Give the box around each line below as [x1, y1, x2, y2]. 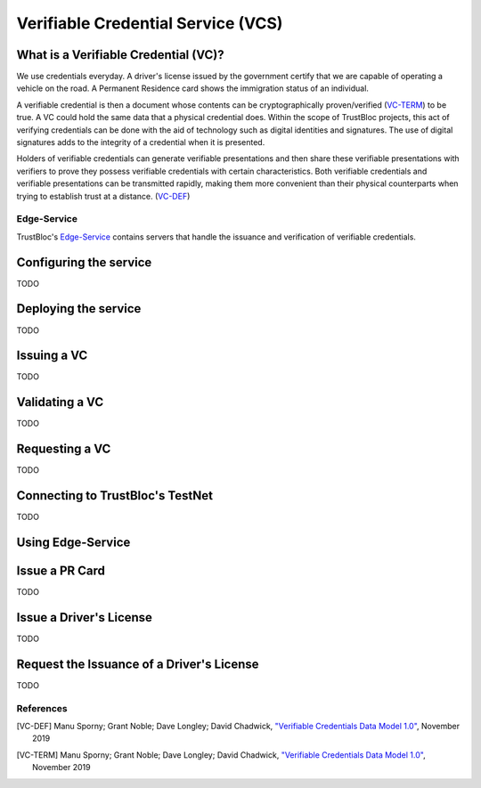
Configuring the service [16, 255, 152, 270]
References [16, 702, 68, 714]
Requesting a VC [16, 442, 111, 457]
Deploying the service [16, 301, 142, 316]
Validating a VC [16, 394, 104, 410]
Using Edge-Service [16, 534, 131, 549]
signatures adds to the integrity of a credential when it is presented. [16, 137, 265, 148]
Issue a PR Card [16, 563, 106, 578]
